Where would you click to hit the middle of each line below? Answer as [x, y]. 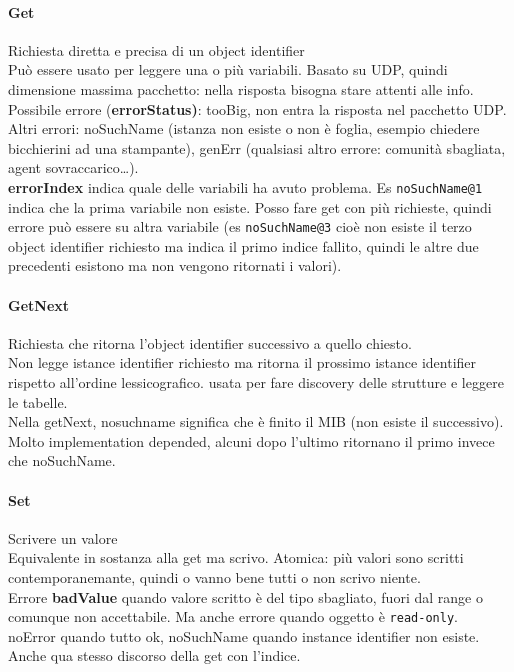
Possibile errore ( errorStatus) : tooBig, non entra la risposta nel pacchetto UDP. [257, 108]
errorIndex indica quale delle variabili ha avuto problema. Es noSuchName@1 [245, 186]
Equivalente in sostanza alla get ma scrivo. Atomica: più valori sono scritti [236, 557]
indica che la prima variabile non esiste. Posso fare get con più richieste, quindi [250, 206]
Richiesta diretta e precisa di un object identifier [156, 49]
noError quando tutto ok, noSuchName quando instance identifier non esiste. [244, 635]
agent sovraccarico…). [73, 167]
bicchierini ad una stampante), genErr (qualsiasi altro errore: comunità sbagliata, [257, 147]
